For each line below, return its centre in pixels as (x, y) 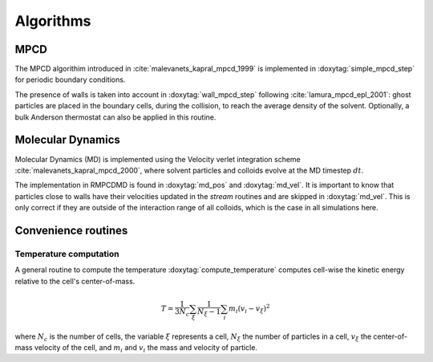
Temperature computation (67, 254)
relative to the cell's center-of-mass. (75, 281)
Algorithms (53, 21)
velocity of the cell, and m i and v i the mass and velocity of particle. (146, 348)
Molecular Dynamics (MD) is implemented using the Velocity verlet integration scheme (158, 159)
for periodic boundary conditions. (70, 79)
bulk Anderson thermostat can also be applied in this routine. (115, 117)
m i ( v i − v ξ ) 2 (249, 309)
